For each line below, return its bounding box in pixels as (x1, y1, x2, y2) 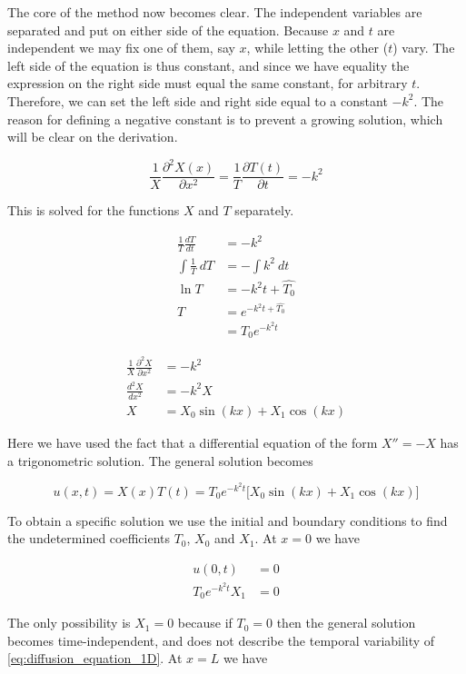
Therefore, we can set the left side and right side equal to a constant (7, 91, 388, 110)
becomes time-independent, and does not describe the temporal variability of (7, 630, 435, 649)
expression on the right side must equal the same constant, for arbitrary (7, 74, 408, 93)
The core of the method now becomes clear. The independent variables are (7, 3, 422, 21)
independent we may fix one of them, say (7, 38, 235, 57)
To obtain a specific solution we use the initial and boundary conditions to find (7, 510, 448, 530)
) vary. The (392, 38, 455, 57)
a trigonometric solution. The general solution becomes (7, 451, 313, 470)
